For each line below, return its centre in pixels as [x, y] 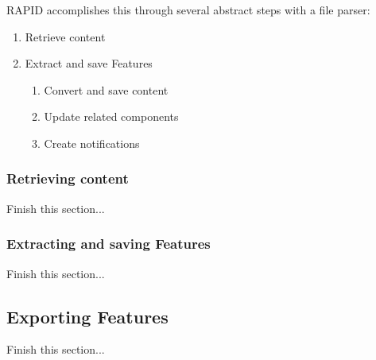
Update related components [111, 116]
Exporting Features [87, 316]
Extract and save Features [89, 63]
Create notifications [92, 143]
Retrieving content [68, 178]
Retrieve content [65, 36]
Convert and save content [106, 89]
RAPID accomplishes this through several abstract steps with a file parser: [188, 10]
